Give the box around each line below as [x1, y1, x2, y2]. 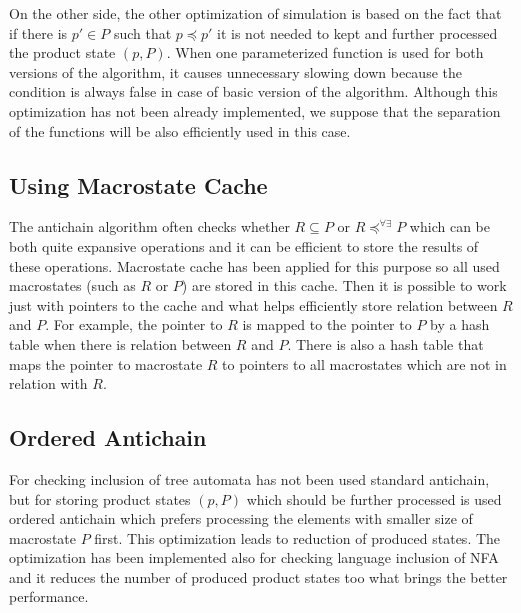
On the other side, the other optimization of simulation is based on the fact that [9, 3, 502, 23]
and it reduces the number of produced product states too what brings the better [9, 566, 508, 587]
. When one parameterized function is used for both [166, 42, 484, 63]
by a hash [430, 314, 490, 335]
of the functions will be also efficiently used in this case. [9, 120, 351, 141]
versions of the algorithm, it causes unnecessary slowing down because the [9, 61, 462, 82]
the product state [9, 42, 116, 63]
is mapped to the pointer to [242, 314, 412, 335]
